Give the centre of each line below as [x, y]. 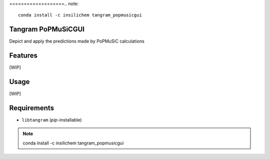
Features [23, 56]
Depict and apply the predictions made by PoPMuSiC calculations [77, 41]
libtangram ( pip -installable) [52, 120]
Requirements [32, 108]
